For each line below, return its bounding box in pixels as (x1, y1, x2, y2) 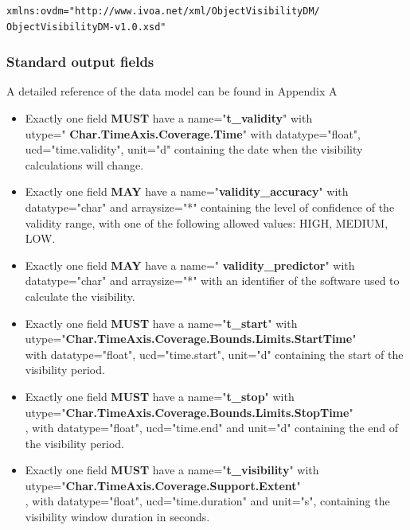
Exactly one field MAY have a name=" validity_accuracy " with (25, 183, 349, 200)
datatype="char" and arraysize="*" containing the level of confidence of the (25, 198, 395, 215)
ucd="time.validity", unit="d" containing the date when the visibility (25, 141, 363, 158)
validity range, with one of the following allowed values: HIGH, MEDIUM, (25, 214, 389, 231)
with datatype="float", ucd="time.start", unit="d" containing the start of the (25, 345, 404, 362)
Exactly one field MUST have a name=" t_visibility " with (25, 462, 319, 478)
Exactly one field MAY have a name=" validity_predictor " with (25, 256, 355, 273)
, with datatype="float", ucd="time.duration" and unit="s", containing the (25, 493, 390, 509)
